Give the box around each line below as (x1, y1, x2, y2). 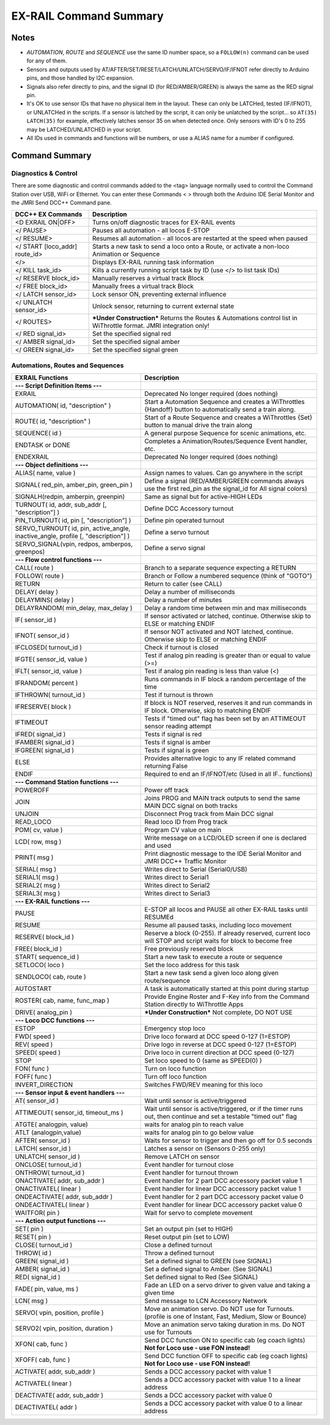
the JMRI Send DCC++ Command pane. (11, 199, 112, 206)
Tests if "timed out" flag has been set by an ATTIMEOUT (144, 714, 307, 723)
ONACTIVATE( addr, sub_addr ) (15, 1176, 105, 1185)
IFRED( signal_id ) (15, 730, 66, 739)
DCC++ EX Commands (15, 210, 82, 219)
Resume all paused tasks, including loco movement (144, 921, 292, 930)
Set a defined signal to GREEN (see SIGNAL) (144, 1257, 272, 1265)
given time (144, 1288, 175, 1297)
